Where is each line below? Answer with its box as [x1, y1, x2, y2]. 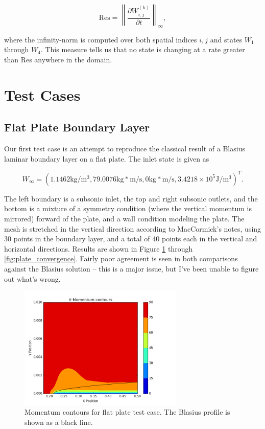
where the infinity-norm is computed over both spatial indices [4, 34, 197, 44]
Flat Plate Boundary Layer [4, 119, 150, 135]
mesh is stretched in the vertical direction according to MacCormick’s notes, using [4, 223, 261, 234]
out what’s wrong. [4, 273, 61, 284]
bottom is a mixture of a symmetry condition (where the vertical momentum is [4, 203, 252, 214]
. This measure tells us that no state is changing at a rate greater [40, 44, 245, 55]
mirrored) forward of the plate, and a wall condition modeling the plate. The [4, 213, 245, 224]
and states [210, 34, 243, 44]
